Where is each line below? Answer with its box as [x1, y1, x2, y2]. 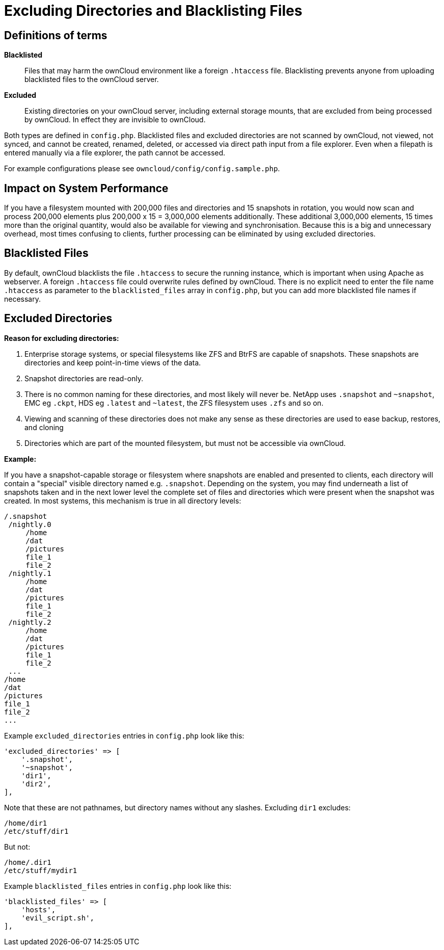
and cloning [24, 423, 64, 432]
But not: [4, 842, 31, 851]
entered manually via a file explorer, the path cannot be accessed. [4, 148, 226, 157]
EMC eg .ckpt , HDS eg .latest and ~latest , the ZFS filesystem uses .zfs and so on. [24, 398, 324, 407]
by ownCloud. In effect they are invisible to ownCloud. [24, 115, 206, 124]
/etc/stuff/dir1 [4, 827, 69, 835]
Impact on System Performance [4, 181, 169, 195]
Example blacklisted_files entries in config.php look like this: [4, 881, 232, 890]
